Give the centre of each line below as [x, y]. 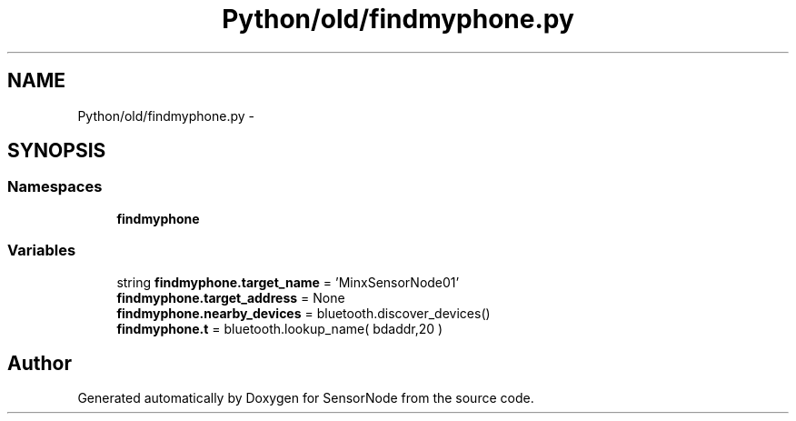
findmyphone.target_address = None [231, 297]
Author [40, 363]
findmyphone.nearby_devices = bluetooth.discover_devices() [303, 313]
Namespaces [55, 187]
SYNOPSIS [57, 151]
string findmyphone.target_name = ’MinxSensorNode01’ [288, 282]
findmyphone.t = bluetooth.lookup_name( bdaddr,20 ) [280, 328]
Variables [42, 251]
